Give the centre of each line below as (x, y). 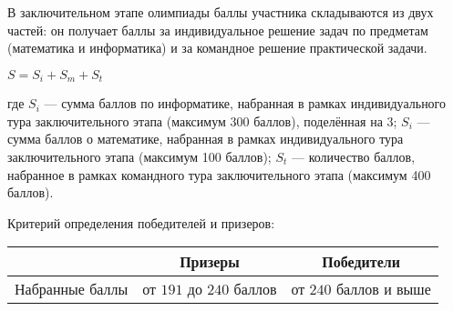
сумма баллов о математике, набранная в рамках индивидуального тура (206, 139)
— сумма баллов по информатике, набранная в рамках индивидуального (245, 103)
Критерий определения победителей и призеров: (141, 222)
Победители (361, 262)
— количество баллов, (354, 157)
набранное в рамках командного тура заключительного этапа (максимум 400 (219, 174)
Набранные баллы (72, 289)
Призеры (210, 262)
